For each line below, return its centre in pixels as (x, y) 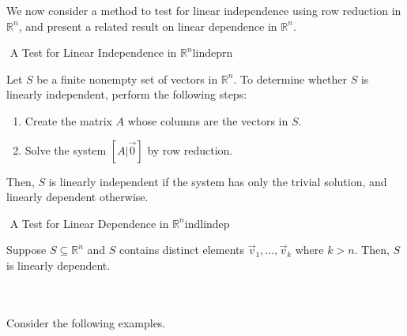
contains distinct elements (182, 250)
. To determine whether (290, 78)
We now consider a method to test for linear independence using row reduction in (204, 10)
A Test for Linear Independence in (93, 52)
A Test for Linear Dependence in (89, 223)
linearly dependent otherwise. (77, 197)
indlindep (207, 223)
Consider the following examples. (86, 322)
